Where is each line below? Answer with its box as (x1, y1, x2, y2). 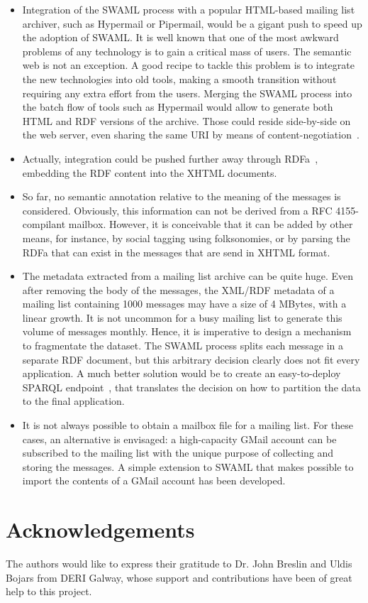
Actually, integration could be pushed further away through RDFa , (22, 151, 318, 165)
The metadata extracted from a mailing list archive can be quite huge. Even (22, 268, 354, 283)
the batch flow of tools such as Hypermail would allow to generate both (22, 99, 333, 114)
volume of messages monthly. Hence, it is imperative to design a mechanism (22, 324, 352, 339)
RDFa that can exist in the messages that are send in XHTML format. (22, 244, 330, 259)
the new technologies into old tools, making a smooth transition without (22, 71, 337, 86)
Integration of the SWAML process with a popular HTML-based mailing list (22, 2, 355, 16)
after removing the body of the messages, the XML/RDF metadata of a (22, 282, 335, 297)
